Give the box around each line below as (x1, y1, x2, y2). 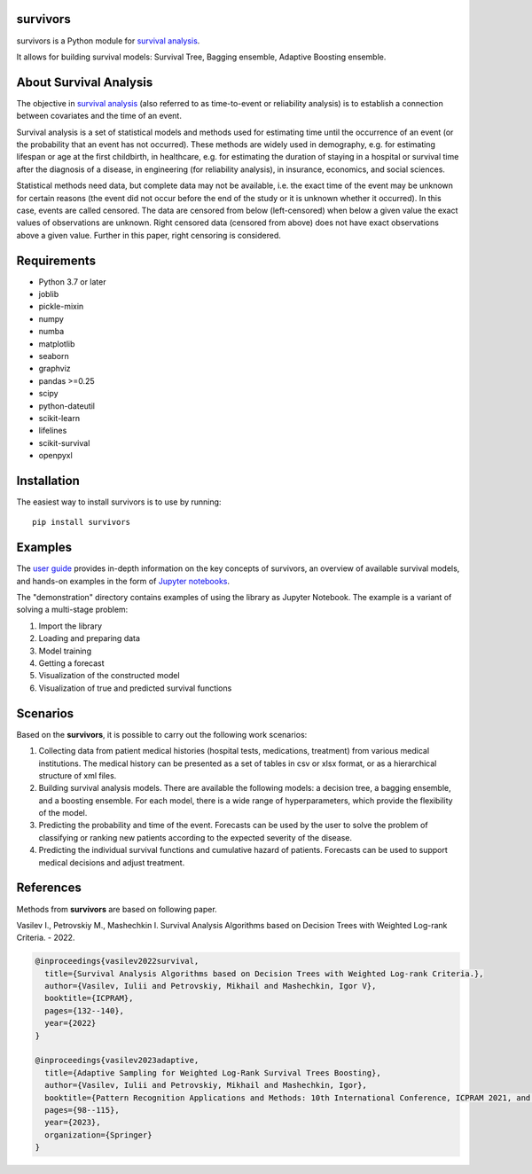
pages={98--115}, (44, 1105, 120, 1115)
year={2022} (44, 1018, 97, 1029)
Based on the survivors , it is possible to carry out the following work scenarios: (16, 729, 308, 740)
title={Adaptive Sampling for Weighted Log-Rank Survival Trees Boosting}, (44, 1068, 381, 1077)
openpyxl (38, 450, 73, 461)
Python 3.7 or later (38, 276, 106, 287)
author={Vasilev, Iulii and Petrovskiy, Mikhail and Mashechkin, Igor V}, (44, 981, 377, 991)
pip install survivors (32, 517, 131, 528)
